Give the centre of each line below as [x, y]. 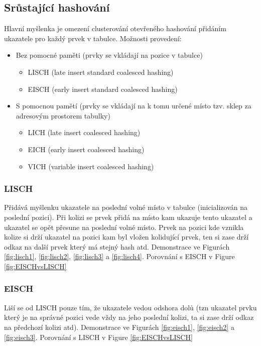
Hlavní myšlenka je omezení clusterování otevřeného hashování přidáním [115, 28]
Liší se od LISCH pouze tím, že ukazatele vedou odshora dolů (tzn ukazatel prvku [130, 307]
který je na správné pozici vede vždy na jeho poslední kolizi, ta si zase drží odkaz [129, 317]
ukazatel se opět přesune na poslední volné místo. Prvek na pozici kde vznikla [124, 227]
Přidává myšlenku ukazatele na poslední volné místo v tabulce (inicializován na [126, 207]
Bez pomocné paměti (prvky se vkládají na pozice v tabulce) [109, 55]
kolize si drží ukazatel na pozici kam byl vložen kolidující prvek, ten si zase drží [126, 237]
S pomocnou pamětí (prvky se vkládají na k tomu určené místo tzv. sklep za [134, 106]
